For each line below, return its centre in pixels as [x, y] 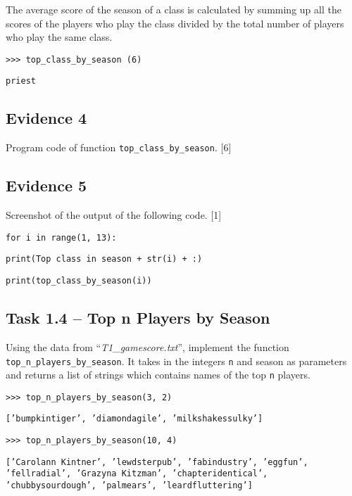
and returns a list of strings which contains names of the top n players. [158, 375]
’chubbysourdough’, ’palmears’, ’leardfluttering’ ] [129, 486]
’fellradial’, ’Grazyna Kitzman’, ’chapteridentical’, [137, 474]
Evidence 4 [46, 118]
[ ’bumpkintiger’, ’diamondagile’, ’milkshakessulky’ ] [134, 419]
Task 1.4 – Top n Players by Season [138, 318]
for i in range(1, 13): [61, 237]
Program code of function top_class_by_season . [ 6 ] [119, 147]
